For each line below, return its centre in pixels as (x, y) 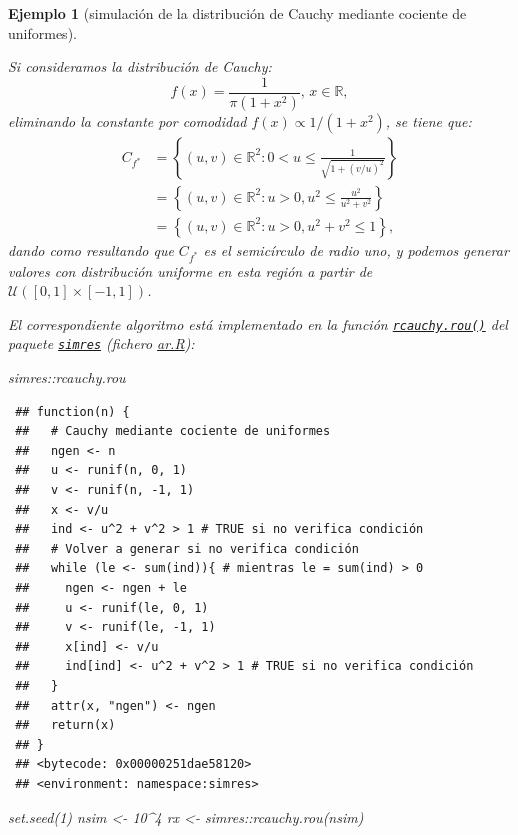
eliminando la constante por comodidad (127, 120)
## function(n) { (72, 411)
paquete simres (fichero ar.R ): (101, 343)
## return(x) (65, 725)
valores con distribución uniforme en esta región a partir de (190, 270)
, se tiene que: (428, 120)
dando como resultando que (91, 249)
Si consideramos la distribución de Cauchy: (140, 66)
